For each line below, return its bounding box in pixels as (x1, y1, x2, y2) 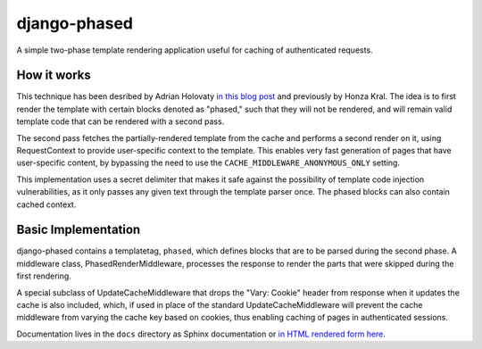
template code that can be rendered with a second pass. (16, 116, 225, 127)
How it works (16, 68, 91, 83)
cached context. (16, 199, 77, 210)
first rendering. (16, 270, 71, 281)
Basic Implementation (16, 222, 141, 237)
